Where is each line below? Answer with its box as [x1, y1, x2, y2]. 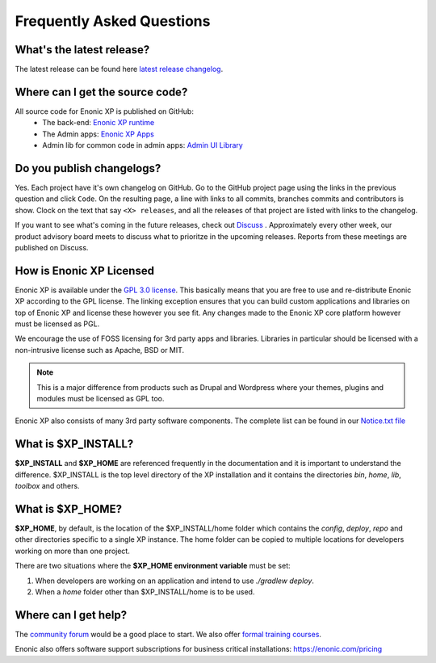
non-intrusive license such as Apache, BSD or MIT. [15, 345, 185, 355]
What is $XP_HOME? [15, 501, 123, 516]
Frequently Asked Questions [15, 12, 211, 30]
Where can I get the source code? [15, 85, 188, 99]
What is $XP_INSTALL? [15, 437, 134, 451]
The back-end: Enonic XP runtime [42, 118, 155, 128]
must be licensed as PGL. [15, 319, 100, 329]
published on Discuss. [15, 243, 89, 252]
